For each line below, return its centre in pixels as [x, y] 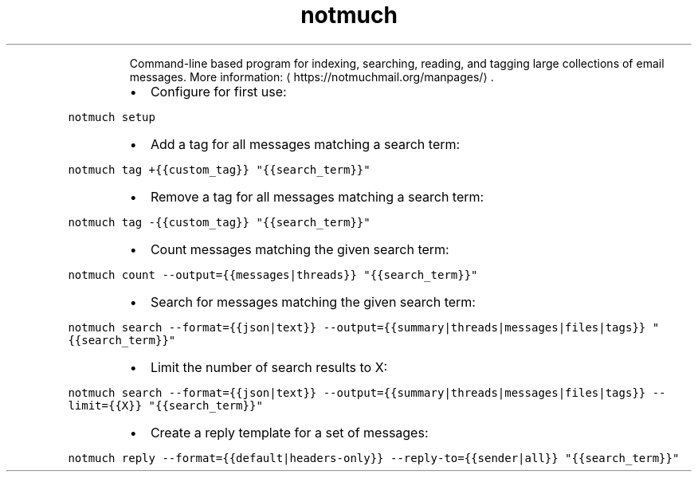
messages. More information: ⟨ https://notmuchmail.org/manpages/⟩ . [312, 76]
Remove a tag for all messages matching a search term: [317, 196]
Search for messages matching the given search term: [313, 302]
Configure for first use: [218, 91]
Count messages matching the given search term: [300, 249]
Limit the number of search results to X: [269, 367]
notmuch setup [112, 117]
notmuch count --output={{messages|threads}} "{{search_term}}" [273, 274]
